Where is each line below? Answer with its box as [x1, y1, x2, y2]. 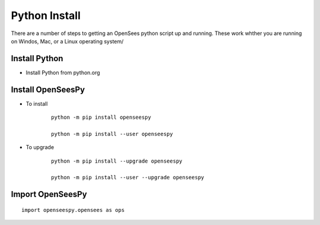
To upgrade [25, 144, 55, 151]
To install [25, 100, 48, 107]
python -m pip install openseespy [51, 114, 151, 121]
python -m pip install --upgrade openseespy [51, 157, 183, 164]
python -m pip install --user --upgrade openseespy [51, 174, 204, 181]
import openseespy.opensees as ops [21, 207, 125, 213]
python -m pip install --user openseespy [51, 131, 173, 137]
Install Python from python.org [25, 69, 100, 76]
